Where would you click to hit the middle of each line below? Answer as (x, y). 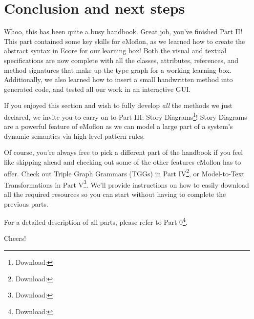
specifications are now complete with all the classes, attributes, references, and (121, 60)
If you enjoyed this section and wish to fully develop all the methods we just (118, 105)
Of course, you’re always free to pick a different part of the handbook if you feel (124, 152)
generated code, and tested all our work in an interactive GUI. (97, 89)
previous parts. (26, 203)
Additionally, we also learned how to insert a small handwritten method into (118, 79)
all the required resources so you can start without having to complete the (115, 194)
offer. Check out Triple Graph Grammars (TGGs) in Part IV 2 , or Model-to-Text (124, 172)
